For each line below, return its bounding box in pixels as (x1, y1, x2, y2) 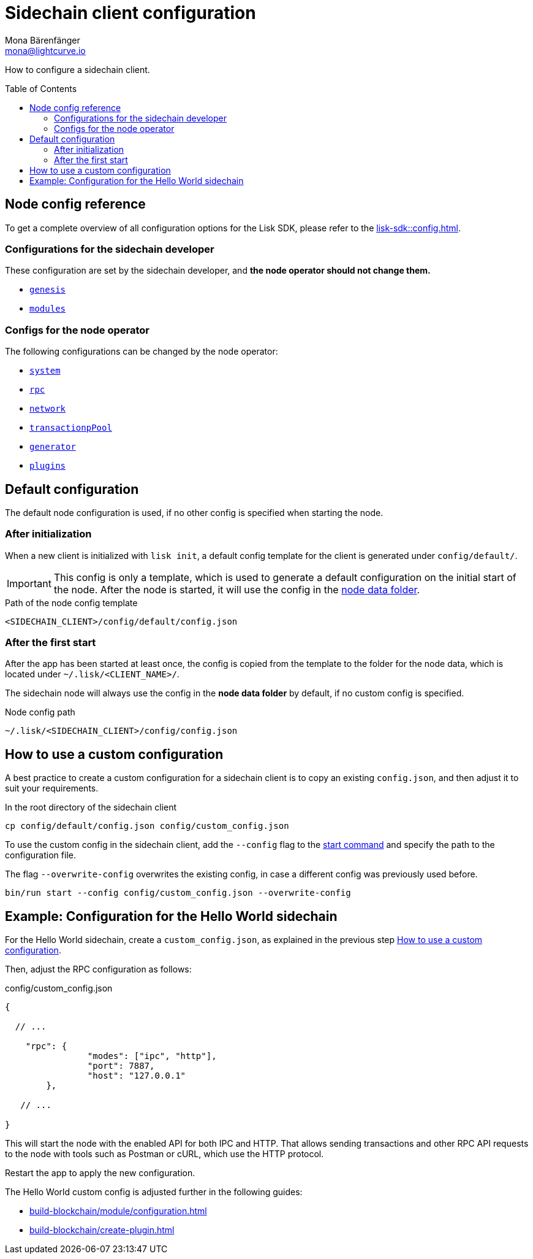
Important (7, 577, 51, 590)
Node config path (5, 707, 75, 718)
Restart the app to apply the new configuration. (5, 1168, 195, 1179)
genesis (29, 285, 66, 295)
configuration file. (5, 850, 76, 861)
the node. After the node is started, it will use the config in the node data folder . (53, 583, 420, 596)
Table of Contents (5, 83, 77, 94)
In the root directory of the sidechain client (5, 802, 177, 813)
